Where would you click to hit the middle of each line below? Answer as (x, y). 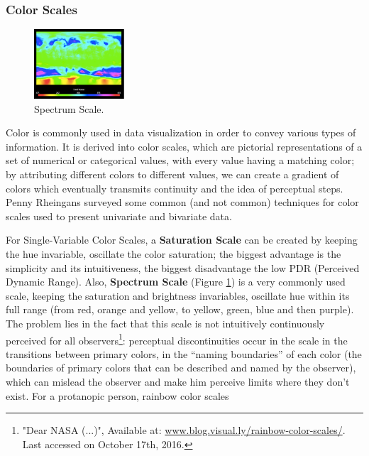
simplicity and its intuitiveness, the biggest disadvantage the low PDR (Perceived (183, 267)
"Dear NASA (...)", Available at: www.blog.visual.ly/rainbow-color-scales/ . (184, 430)
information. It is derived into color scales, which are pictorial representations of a (184, 146)
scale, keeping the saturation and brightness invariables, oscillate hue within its (178, 295)
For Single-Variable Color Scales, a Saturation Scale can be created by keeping (182, 240)
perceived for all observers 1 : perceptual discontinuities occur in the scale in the (177, 339)
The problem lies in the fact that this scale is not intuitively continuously (165, 323)
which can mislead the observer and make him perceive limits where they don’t (178, 381)
